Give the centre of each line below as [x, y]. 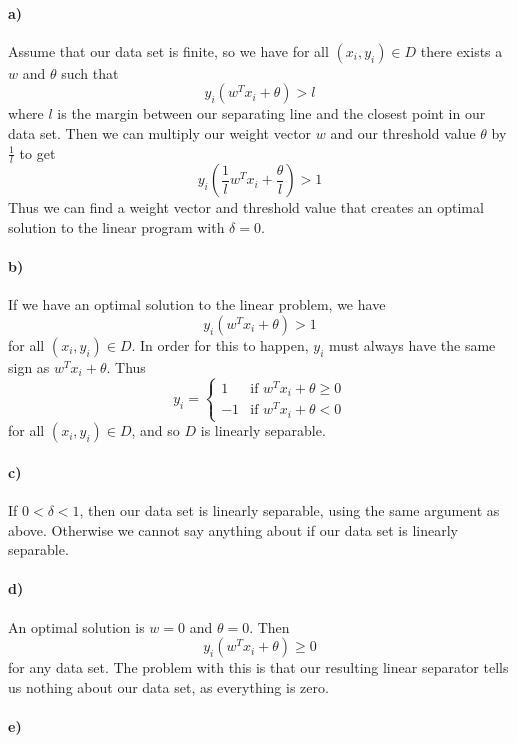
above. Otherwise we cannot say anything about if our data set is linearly [233, 529]
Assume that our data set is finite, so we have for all [168, 50]
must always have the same [412, 344]
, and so [155, 430]
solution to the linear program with [116, 227]
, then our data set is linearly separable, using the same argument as [289, 510]
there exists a [461, 50]
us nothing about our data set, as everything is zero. [168, 686]
